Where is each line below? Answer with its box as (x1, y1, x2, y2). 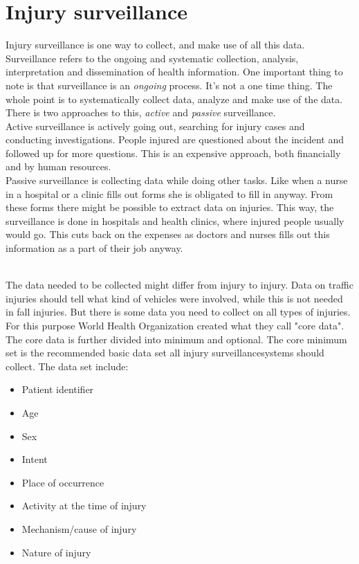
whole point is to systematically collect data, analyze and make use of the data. (6, 91, 343, 106)
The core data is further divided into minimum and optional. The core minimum (6, 331, 347, 346)
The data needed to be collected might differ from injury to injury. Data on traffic (6, 278, 353, 292)
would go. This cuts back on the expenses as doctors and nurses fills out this (6, 227, 330, 242)
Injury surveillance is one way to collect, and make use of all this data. (6, 37, 305, 52)
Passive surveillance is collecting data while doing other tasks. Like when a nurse (6, 173, 348, 188)
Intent (21, 452, 48, 466)
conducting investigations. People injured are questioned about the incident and (6, 132, 344, 147)
